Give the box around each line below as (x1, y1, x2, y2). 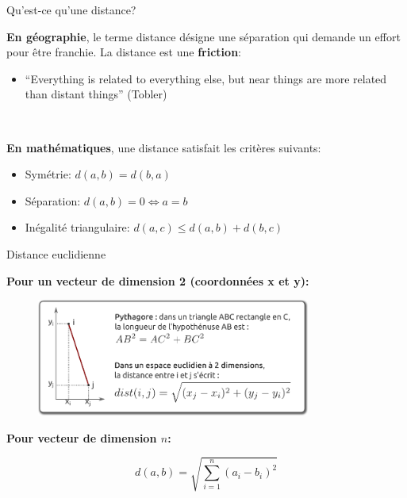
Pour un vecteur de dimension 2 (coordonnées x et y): (6, 272, 309, 289)
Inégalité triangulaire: (25, 219, 130, 236)
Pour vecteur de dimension (6, 429, 157, 446)
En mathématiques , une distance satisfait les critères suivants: (6, 139, 321, 155)
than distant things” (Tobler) (25, 86, 167, 102)
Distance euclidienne (6, 245, 106, 262)
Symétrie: (25, 166, 71, 182)
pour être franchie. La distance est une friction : (6, 44, 241, 60)
